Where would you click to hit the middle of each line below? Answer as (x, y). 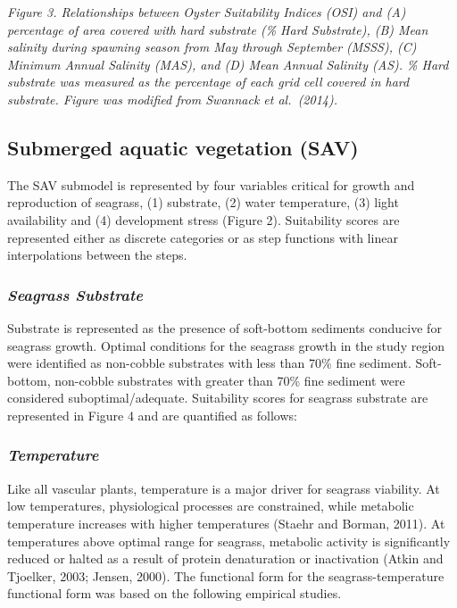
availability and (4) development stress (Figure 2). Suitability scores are (204, 219)
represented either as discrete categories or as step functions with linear (203, 237)
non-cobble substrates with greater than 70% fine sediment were (230, 380)
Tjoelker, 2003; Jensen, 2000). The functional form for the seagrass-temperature (226, 575)
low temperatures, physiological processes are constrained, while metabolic (211, 506)
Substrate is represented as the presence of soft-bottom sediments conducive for (224, 327)
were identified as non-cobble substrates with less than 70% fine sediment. (209, 363)
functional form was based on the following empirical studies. (174, 593)
